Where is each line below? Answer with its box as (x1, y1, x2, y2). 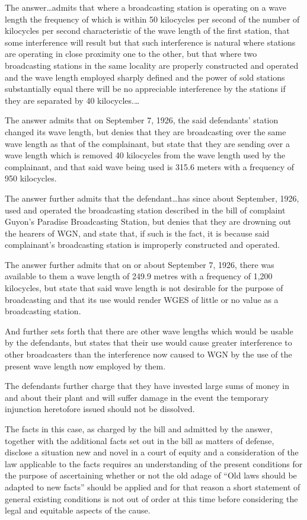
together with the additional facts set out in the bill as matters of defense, (5, 434, 274, 446)
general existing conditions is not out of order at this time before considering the (5, 492, 298, 505)
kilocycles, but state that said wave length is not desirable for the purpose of (5, 282, 283, 294)
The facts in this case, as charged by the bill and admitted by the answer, (5, 423, 273, 435)
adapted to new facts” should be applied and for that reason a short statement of (5, 480, 300, 493)
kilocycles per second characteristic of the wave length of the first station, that (5, 24, 290, 37)
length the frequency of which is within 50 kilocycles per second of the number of (5, 12, 300, 25)
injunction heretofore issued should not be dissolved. (5, 403, 195, 415)
